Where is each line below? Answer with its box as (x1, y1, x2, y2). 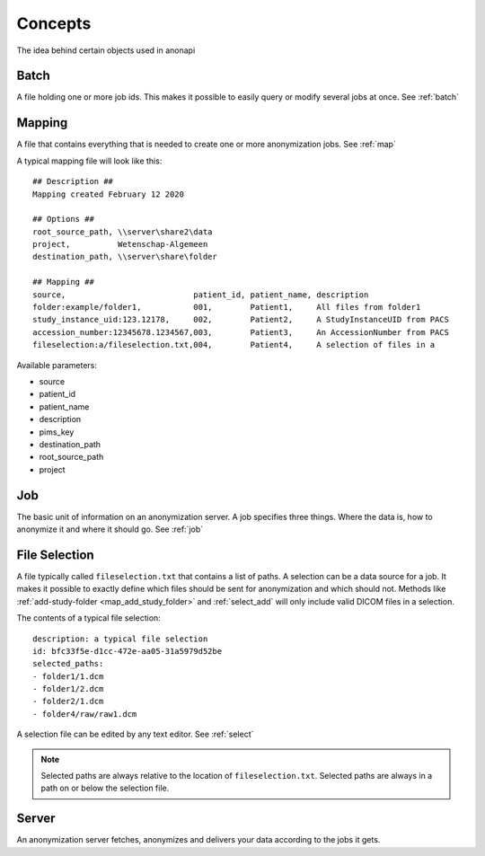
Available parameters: (16, 359, 98, 370)
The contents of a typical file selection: (16, 613, 161, 623)
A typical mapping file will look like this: (16, 155, 163, 166)
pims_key (39, 427, 75, 437)
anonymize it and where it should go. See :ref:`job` (16, 524, 204, 534)
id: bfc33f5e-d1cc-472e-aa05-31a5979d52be (32, 646, 223, 656)
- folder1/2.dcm (32, 684, 104, 694)
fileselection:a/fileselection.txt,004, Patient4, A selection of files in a (32, 340, 436, 350)
